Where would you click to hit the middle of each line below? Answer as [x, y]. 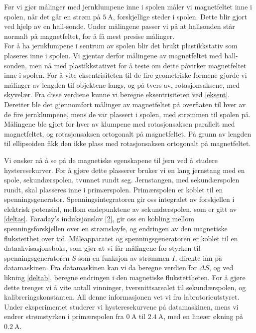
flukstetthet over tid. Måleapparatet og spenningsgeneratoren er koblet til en [121, 238]
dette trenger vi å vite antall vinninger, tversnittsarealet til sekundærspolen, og [125, 287]
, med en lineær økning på [203, 316]
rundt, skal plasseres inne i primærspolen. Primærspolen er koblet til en [114, 189]
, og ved [221, 267]
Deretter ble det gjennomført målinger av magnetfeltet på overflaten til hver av [125, 104]
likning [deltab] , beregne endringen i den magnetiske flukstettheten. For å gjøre [125, 277]
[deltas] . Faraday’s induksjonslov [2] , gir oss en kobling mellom [99, 219]
